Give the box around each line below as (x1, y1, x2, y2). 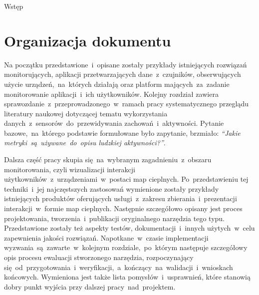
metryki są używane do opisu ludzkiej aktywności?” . (4, 137, 166, 148)
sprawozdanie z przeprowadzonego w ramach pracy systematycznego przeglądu (4, 98, 249, 109)
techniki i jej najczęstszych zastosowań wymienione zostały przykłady (4, 183, 219, 194)
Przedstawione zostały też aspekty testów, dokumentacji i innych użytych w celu (4, 223, 255, 233)
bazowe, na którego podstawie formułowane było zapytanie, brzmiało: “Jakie (4, 127, 241, 138)
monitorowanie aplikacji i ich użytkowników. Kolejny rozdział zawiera (4, 88, 219, 99)
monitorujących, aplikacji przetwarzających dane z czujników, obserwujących (4, 69, 241, 79)
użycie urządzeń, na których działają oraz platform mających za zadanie (4, 78, 230, 89)
